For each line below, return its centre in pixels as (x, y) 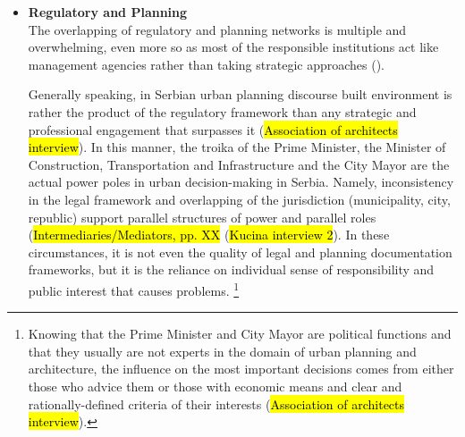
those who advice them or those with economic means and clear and (215, 386)
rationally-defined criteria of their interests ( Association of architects (216, 403)
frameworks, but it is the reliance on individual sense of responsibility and (231, 269)
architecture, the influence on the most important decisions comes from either (241, 369)
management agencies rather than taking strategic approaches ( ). (207, 64)
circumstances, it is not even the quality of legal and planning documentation (240, 252)
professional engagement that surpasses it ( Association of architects (213, 129)
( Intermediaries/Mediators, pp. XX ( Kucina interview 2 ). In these (209, 235)
